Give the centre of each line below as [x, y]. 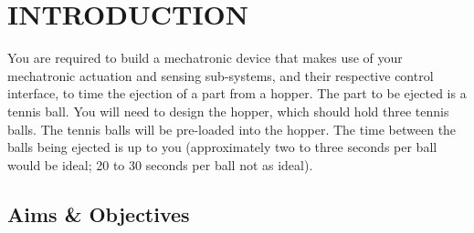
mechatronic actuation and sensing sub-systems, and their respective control [221, 75]
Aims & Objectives [99, 213]
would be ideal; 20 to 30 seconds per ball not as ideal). [160, 164]
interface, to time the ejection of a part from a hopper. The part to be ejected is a [237, 93]
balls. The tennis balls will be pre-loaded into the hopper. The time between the [232, 129]
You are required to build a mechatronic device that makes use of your [205, 58]
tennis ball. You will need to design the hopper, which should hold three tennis [228, 111]
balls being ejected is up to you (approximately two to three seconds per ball [222, 147]
